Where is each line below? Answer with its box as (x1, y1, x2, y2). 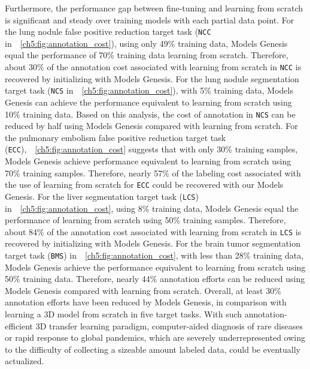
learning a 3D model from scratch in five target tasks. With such (5, 308, 242, 320)
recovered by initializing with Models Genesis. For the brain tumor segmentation (5, 237, 300, 250)
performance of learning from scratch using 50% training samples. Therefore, (5, 214, 286, 226)
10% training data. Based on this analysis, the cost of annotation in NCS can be (5, 107, 296, 120)
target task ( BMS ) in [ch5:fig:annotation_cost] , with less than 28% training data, (5, 248, 304, 261)
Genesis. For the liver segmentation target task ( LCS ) (5, 190, 199, 202)
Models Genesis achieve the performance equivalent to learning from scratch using (5, 260, 306, 273)
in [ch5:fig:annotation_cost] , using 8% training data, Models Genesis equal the (5, 202, 299, 214)
